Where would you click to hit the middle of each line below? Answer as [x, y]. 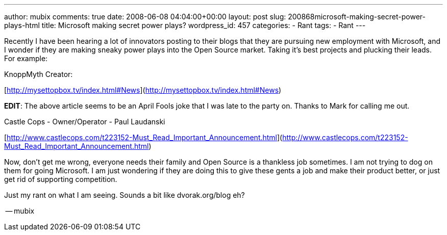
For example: [26, 58]
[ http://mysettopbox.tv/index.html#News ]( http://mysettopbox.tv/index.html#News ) [143, 90]
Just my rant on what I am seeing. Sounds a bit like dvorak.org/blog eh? [125, 195]
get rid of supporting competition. [61, 179]
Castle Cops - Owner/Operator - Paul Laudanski [85, 122]
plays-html [22, 25]
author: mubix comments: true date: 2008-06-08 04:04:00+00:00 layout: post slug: [145, 17]
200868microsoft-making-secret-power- [357, 17]
